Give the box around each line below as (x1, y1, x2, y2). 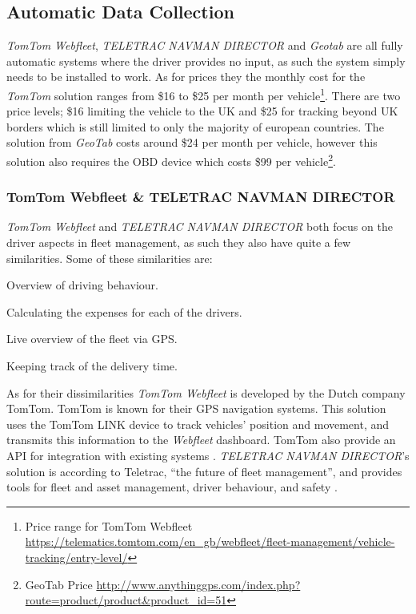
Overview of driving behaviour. (6, 277, 158, 293)
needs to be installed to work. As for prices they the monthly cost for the (6, 68, 366, 85)
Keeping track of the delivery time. (6, 357, 178, 374)
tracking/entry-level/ (25, 548, 128, 565)
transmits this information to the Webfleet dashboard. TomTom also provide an (6, 431, 396, 448)
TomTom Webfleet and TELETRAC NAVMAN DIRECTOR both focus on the (6, 218, 393, 235)
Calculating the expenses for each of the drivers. (6, 303, 242, 320)
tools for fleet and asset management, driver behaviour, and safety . (6, 479, 338, 495)
